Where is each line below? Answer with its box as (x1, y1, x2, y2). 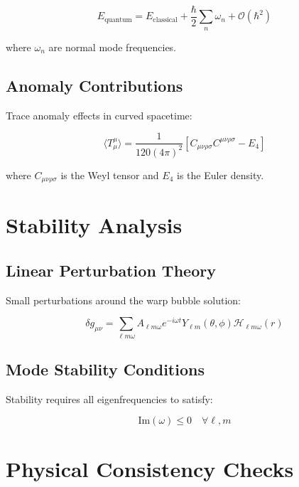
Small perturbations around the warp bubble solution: (6, 292, 241, 307)
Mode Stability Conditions (6, 358, 205, 380)
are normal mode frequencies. (48, 39, 177, 54)
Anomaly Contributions (6, 74, 183, 96)
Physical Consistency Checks (6, 454, 294, 483)
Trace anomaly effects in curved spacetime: (6, 107, 192, 122)
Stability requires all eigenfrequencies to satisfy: (6, 391, 213, 406)
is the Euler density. (177, 167, 264, 182)
